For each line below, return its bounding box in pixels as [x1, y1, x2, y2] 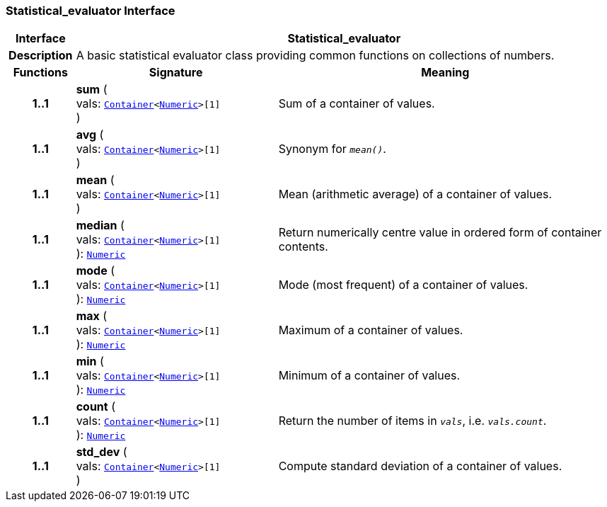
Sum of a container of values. [278, 96, 435, 111]
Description [8, 48, 73, 63]
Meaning [421, 65, 470, 80]
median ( [76, 218, 125, 233]
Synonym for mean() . [278, 142, 386, 156]
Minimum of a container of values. [278, 368, 461, 383]
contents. [278, 239, 328, 254]
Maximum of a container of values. [278, 323, 463, 338]
